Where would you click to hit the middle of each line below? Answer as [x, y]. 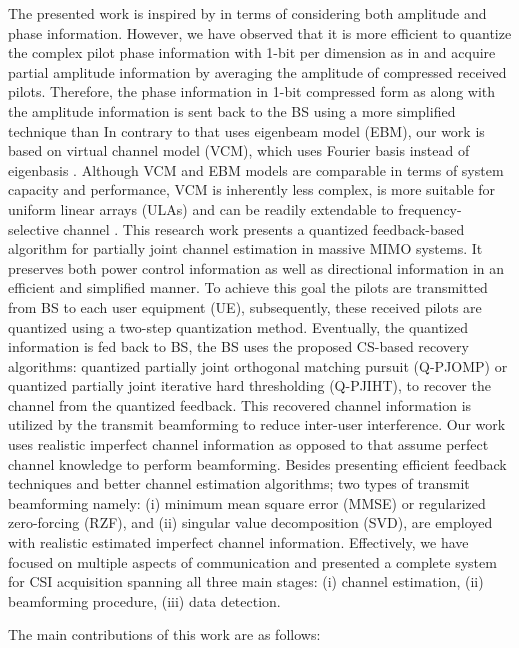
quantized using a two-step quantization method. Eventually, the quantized [238, 326]
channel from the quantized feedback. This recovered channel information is [240, 404]
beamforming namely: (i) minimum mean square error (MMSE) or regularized [247, 502]
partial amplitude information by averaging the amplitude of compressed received [257, 71]
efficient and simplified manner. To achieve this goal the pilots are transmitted [248, 287]
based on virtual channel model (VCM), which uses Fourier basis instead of [239, 150]
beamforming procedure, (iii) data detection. [144, 600]
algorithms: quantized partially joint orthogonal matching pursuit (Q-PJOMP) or [258, 365]
